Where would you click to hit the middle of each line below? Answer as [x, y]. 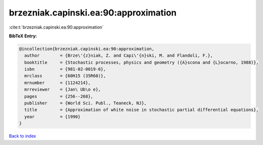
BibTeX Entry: [23, 36]
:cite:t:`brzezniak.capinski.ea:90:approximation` [56, 27]
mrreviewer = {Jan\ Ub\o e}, [63, 89]
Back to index [22, 136]
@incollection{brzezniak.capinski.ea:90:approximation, [87, 49]
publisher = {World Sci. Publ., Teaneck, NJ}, [86, 103]
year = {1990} [52, 117]
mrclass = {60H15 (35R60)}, [65, 76]
